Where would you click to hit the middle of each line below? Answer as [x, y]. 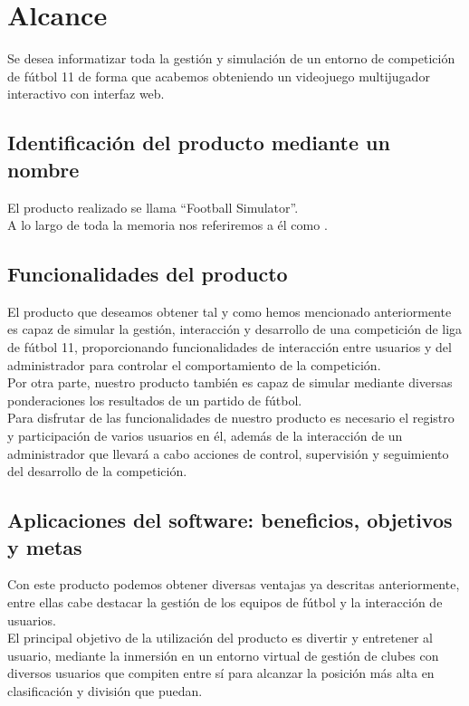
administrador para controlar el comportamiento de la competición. [194, 364]
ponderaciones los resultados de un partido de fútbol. [155, 400]
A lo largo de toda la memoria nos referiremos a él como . [167, 225]
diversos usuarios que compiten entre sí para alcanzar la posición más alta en [221, 673]
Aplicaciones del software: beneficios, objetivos [230, 520]
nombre [43, 169]
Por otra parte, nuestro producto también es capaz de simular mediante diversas [230, 382]
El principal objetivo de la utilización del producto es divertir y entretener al [220, 638]
